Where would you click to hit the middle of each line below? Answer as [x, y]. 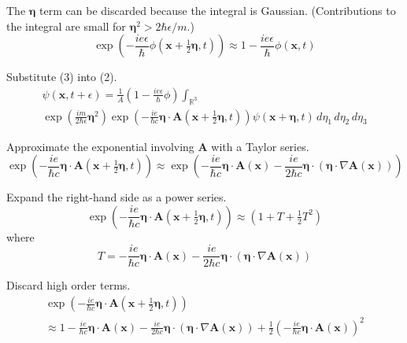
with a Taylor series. [260, 146]
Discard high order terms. [68, 285]
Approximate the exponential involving [100, 146]
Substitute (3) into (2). [62, 77]
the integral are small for [66, 26]
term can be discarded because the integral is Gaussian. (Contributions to [218, 10]
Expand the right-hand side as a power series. [117, 197]
